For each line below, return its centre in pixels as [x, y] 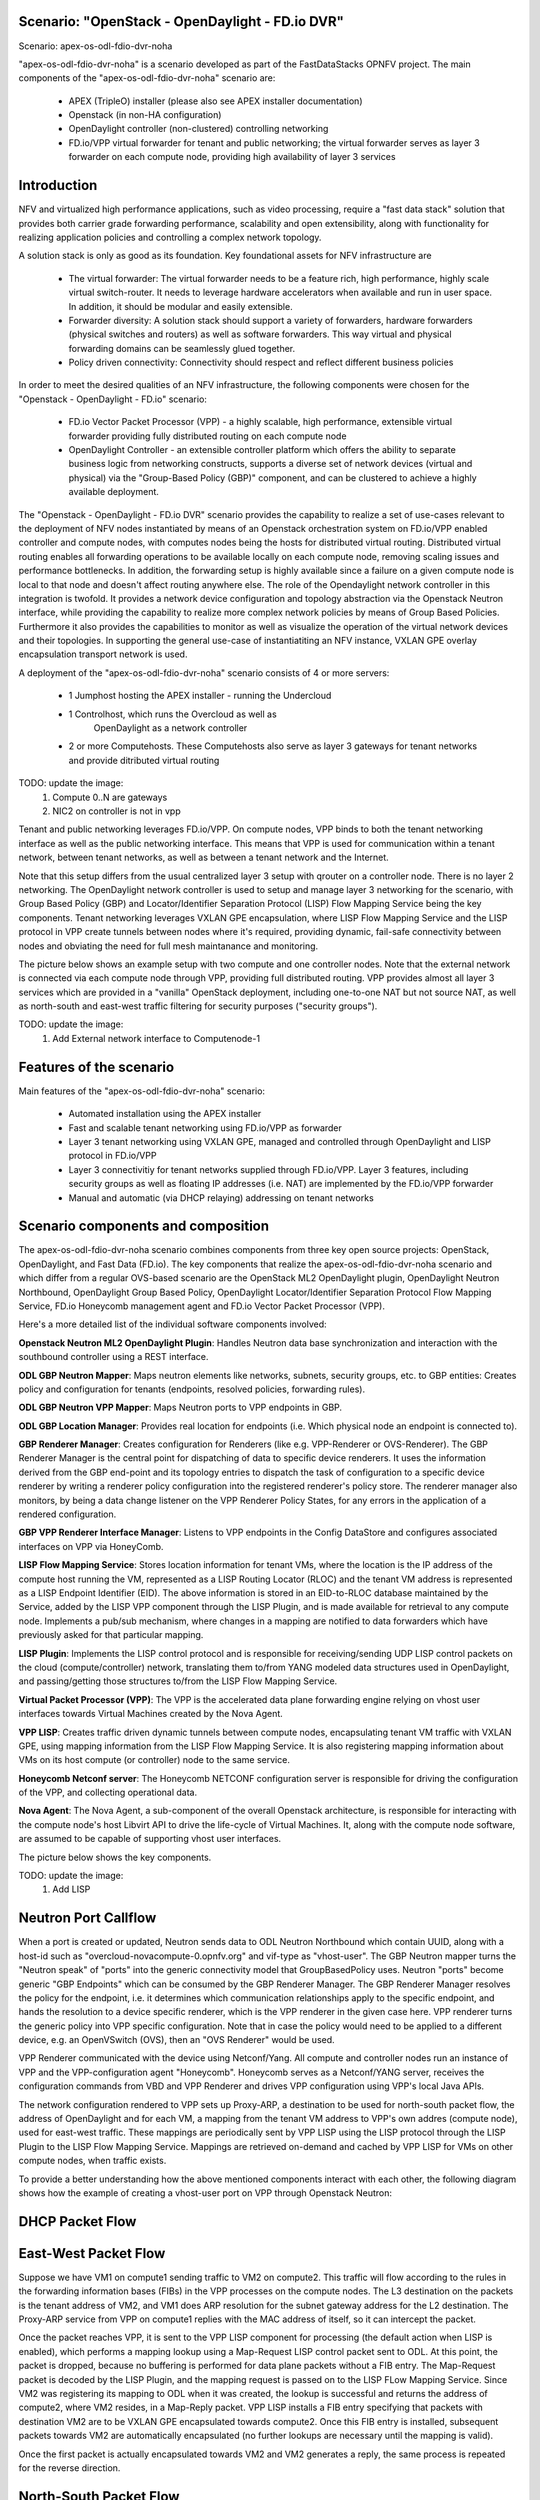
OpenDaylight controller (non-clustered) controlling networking [198, 129]
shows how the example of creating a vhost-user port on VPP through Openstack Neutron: [205, 2192]
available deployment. [114, 492]
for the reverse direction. [69, 2467]
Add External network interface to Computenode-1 [156, 1038]
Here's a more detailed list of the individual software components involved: [172, 1324]
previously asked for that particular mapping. [111, 1635]
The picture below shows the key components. [115, 1857]
